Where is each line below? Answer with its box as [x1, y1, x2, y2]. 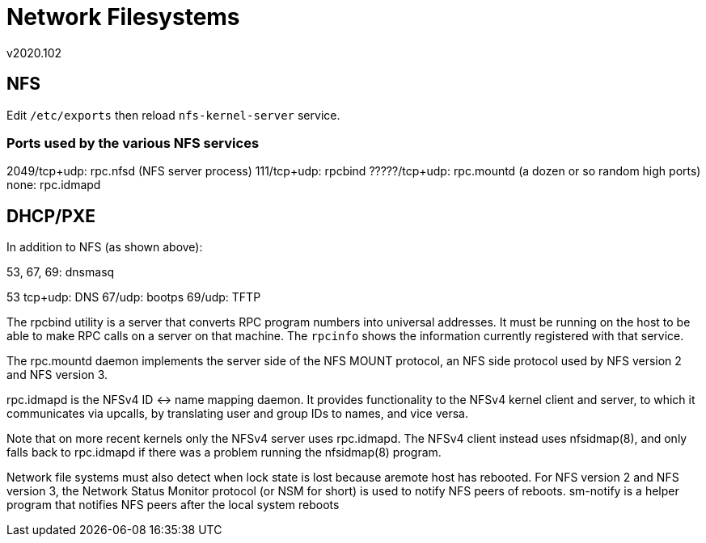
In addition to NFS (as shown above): [6, 240, 203, 255]
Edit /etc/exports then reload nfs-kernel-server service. [6, 107, 340, 122]
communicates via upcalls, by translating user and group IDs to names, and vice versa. [6, 406, 469, 421]
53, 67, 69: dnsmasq [6, 265, 115, 280]
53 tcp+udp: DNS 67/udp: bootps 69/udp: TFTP [6, 290, 261, 305]
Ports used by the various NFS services [6, 134, 260, 151]
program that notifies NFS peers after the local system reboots [6, 498, 340, 512]
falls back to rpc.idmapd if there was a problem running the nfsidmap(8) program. [6, 445, 442, 460]
